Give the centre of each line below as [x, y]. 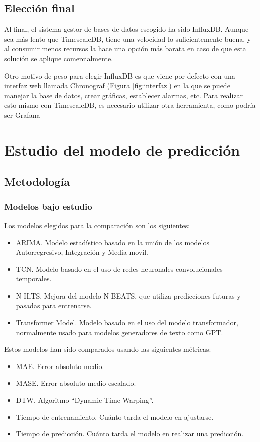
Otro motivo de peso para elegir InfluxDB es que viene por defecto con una [120, 75]
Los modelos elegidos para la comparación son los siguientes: [97, 225]
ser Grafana [22, 115]
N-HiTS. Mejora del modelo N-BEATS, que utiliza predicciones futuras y [128, 295]
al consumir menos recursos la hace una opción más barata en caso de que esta [125, 49]
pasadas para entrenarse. [54, 305]
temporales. [34, 279]
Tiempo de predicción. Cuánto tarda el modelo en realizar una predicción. [130, 434]
